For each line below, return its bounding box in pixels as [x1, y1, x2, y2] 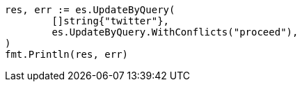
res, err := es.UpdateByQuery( [5, 4, 175, 15]
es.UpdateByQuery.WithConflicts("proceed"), [51, 26, 299, 38]
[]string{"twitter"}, [51, 15, 170, 26]
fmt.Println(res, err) [5, 49, 129, 60]
